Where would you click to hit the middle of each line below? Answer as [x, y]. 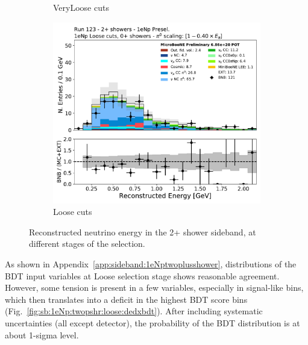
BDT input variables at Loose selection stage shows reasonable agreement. [142, 275]
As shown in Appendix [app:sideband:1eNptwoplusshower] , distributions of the [151, 263]
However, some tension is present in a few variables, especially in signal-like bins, [154, 287]
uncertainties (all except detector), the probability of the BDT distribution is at [152, 322]
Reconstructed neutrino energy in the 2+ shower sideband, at [143, 232]
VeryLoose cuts [81, 7]
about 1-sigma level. [42, 334]
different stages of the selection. [87, 244]
